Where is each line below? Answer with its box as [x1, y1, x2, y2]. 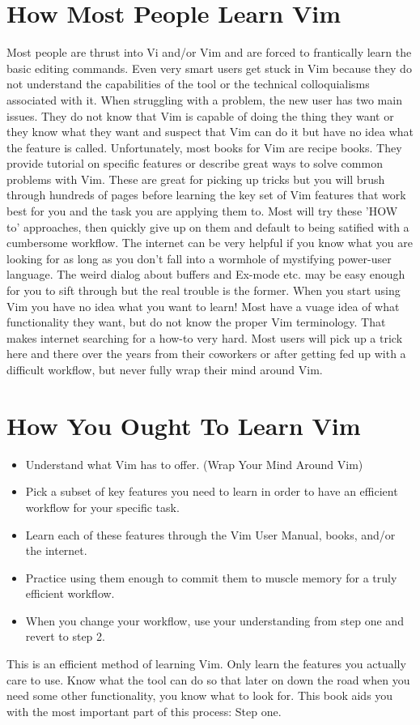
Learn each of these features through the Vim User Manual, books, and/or [25, 526, 396, 543]
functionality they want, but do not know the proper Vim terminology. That [6, 313, 386, 331]
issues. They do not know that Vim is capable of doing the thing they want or [6, 107, 394, 124]
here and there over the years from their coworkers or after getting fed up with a [6, 345, 406, 362]
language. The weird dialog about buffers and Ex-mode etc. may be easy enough [6, 266, 405, 283]
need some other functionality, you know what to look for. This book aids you [6, 687, 393, 704]
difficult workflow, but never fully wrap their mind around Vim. [6, 361, 323, 377]
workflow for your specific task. [25, 498, 180, 515]
